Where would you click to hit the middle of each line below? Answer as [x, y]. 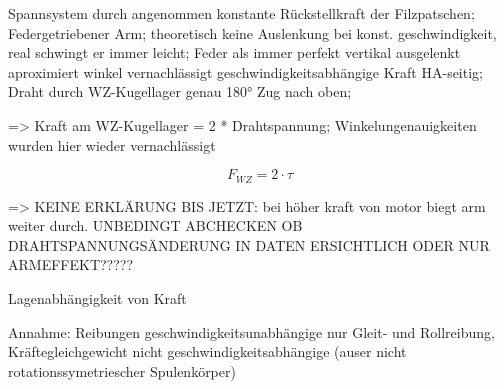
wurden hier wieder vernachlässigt [112, 144]
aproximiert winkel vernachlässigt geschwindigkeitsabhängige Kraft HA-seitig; [245, 71]
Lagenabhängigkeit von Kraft [97, 297]
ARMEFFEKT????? [71, 264]
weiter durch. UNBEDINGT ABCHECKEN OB [155, 225]
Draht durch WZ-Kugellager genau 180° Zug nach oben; [180, 91]
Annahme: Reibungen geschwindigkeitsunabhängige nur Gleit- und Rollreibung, [251, 331]
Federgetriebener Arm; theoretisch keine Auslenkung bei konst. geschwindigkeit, [252, 32]
